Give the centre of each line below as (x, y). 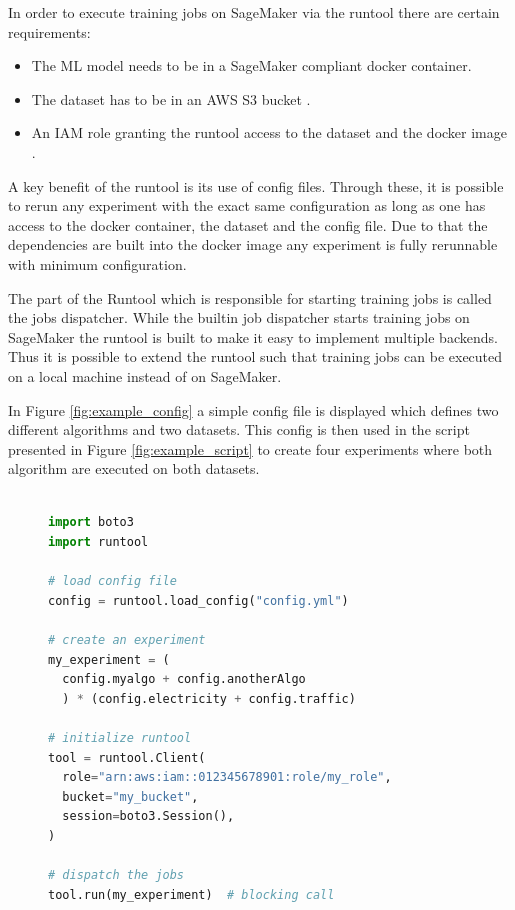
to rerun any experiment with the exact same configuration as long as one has (247, 205)
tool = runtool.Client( (127, 757)
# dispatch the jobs (116, 875)
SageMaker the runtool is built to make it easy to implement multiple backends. (253, 336)
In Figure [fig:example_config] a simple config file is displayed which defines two (253, 409)
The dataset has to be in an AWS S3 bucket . (171, 98)
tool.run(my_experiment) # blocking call (191, 894)
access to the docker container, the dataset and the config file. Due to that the (248, 224)
